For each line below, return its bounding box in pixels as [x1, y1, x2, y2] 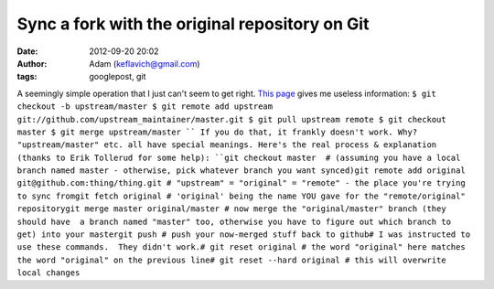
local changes [16, 268, 81, 278]
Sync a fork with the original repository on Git [16, 14, 370, 34]
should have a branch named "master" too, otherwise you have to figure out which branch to [16, 216, 452, 227]
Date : [16, 46, 38, 57]
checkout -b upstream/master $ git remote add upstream [16, 102, 274, 112]
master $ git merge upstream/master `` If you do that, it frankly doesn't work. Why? [16, 126, 418, 137]
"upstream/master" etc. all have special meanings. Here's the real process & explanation [16, 140, 437, 150]
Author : [16, 58, 48, 69]
